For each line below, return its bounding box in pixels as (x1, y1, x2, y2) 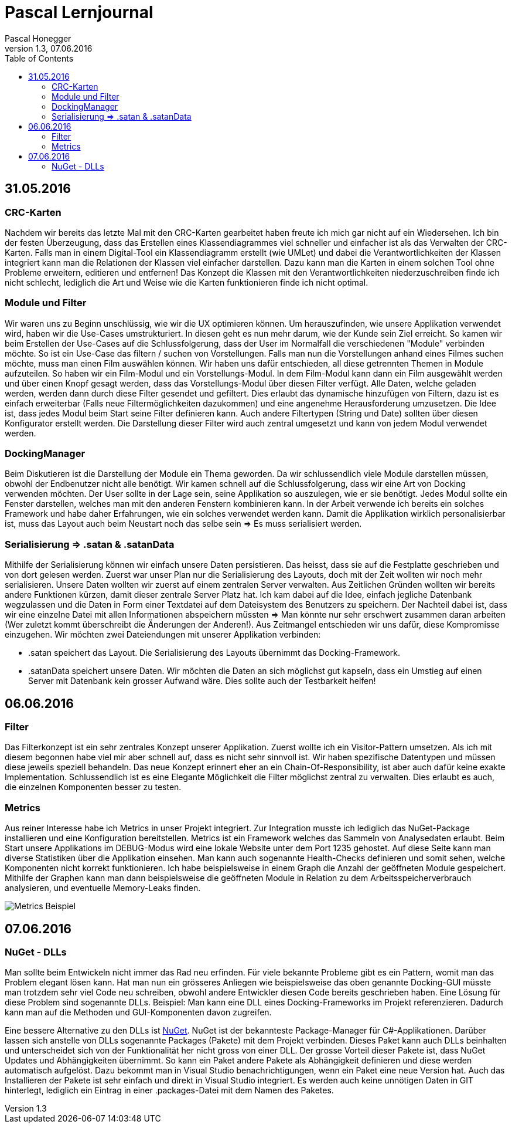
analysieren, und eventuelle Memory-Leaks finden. (5, 883, 201, 893)
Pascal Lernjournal (5, 2, 153, 22)
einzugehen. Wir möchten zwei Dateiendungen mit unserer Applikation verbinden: (5, 629, 321, 640)
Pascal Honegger (5, 33, 71, 43)
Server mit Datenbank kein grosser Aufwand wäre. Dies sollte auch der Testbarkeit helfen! (28, 676, 376, 686)
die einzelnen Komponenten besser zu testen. (5, 782, 182, 792)
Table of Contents (5, 53, 74, 63)
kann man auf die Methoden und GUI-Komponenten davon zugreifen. (5, 1007, 272, 1018)
